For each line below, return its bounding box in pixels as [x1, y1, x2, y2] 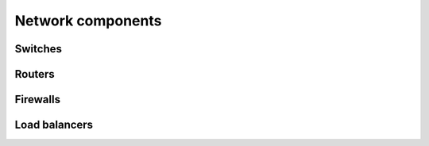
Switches [14, 42, 63, 56]
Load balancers [14, 118, 94, 132]
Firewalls [14, 93, 61, 106]
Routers [14, 67, 55, 81]
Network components [14, 12, 162, 29]
